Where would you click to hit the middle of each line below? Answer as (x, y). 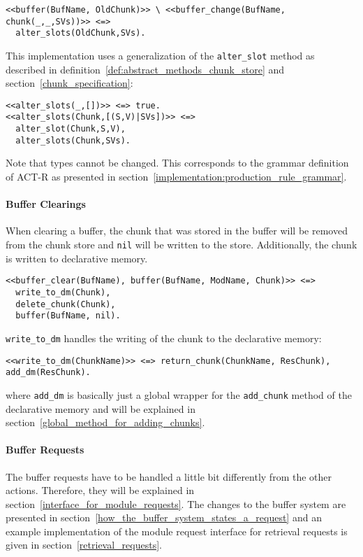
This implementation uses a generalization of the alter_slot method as (160, 55)
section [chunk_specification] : (69, 83)
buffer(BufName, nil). (68, 316)
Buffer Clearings (46, 204)
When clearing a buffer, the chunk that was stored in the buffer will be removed (177, 231)
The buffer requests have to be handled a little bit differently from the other (169, 476)
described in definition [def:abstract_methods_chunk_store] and (145, 69)
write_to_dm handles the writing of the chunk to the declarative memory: (164, 338)
